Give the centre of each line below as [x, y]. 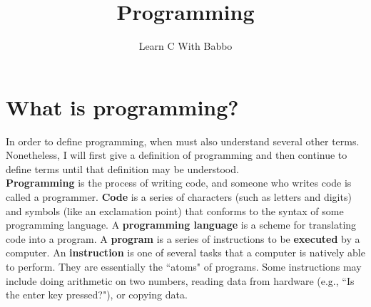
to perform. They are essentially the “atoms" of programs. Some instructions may [184, 266]
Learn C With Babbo [185, 46]
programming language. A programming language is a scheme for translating [181, 225]
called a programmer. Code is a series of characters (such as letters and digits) [179, 197]
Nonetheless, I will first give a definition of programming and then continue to [177, 155]
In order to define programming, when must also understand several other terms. [183, 141]
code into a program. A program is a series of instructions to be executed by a [183, 238]
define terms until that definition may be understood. [122, 168]
